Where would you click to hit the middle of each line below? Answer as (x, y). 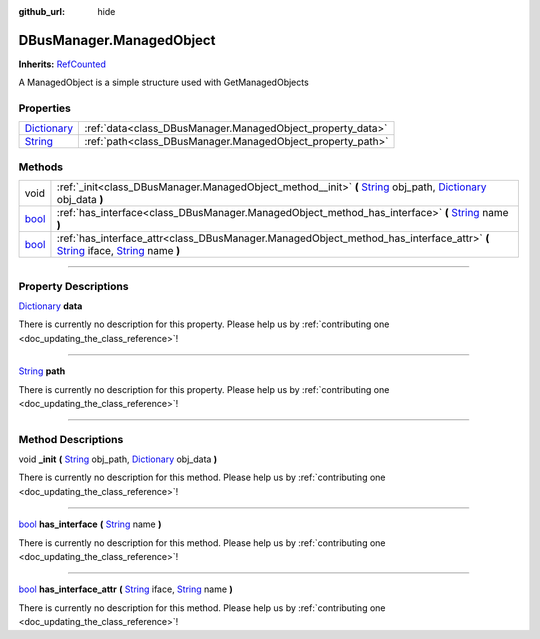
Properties (45, 108)
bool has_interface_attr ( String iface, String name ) (126, 589)
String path (42, 371)
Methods (41, 167)
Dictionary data (50, 306)
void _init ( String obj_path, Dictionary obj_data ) (118, 459)
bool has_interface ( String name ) (90, 524)
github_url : (41, 11)
